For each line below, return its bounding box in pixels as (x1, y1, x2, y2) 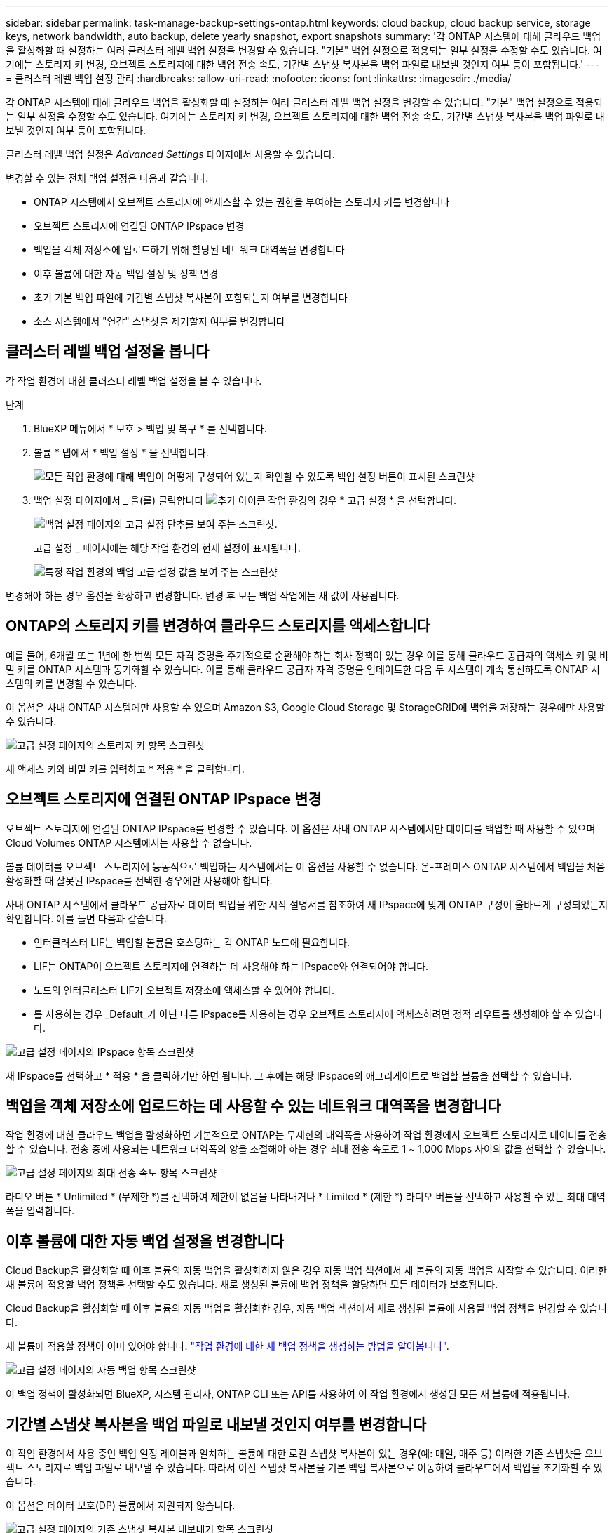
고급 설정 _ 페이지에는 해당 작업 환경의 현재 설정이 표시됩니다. (34, 541, 301, 554)
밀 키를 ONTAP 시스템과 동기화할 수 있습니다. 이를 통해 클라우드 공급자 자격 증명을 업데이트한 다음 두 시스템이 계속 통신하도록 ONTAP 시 (6, 663, 600, 675)
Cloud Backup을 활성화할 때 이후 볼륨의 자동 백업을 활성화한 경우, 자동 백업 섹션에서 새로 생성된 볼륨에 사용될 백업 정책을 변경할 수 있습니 (6, 1302, 607, 1315)
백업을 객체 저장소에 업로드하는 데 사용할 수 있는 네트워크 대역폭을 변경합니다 (6, 1096, 501, 1115)
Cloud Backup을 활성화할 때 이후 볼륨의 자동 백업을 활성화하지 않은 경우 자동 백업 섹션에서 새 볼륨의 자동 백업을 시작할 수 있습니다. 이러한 (6, 1264, 607, 1277)
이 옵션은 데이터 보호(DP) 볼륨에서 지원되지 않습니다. (6, 1499, 236, 1512)
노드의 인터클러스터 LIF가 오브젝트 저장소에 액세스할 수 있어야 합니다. (34, 983, 334, 996)
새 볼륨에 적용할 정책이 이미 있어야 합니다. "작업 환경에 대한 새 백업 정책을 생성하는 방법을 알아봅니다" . (6, 1340, 449, 1353)
